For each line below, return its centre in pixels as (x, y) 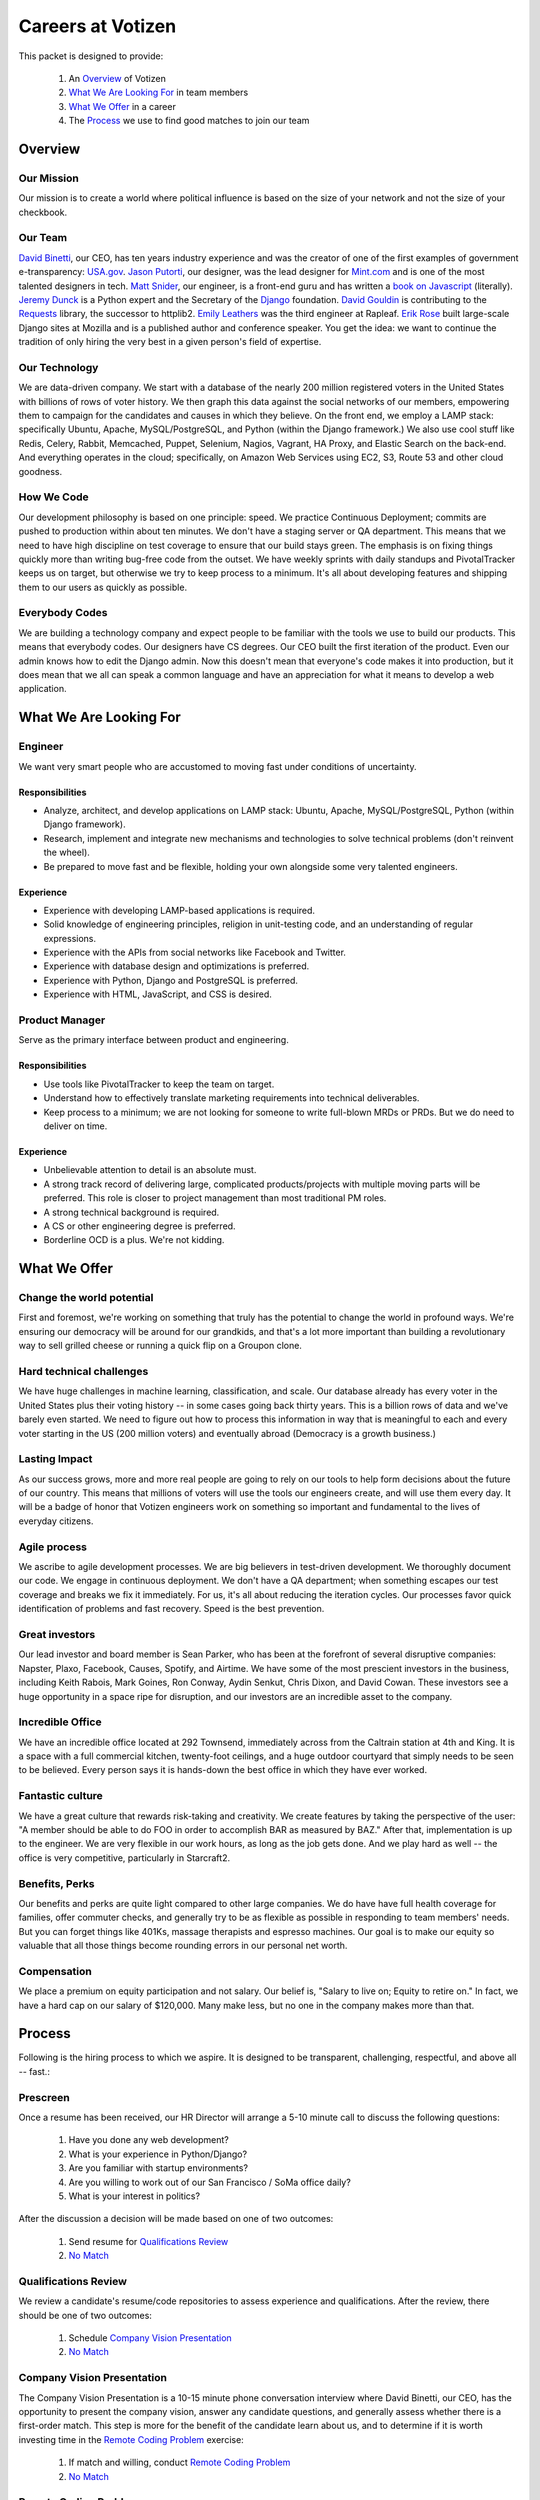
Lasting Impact (55, 1459)
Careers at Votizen (97, 26)
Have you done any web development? (148, 2140)
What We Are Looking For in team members (158, 92)
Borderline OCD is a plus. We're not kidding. (134, 1240)
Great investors (57, 1634)
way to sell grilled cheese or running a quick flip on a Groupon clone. (160, 1346)
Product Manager (62, 1020)
